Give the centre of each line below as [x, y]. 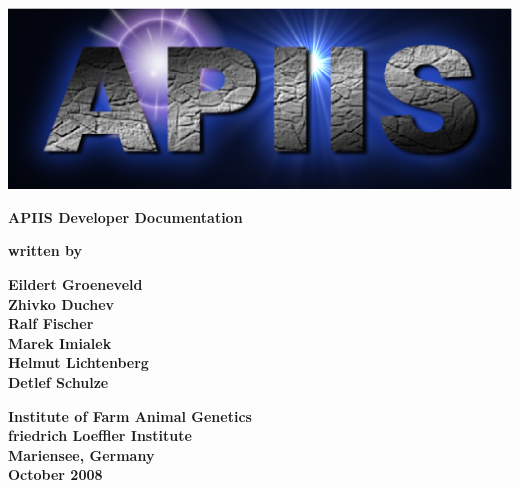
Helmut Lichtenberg [78, 362]
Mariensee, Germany [81, 454]
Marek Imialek [60, 342]
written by [45, 250]
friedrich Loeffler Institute [100, 435]
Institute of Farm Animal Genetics [130, 415]
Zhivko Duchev [61, 303]
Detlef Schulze [58, 382]
